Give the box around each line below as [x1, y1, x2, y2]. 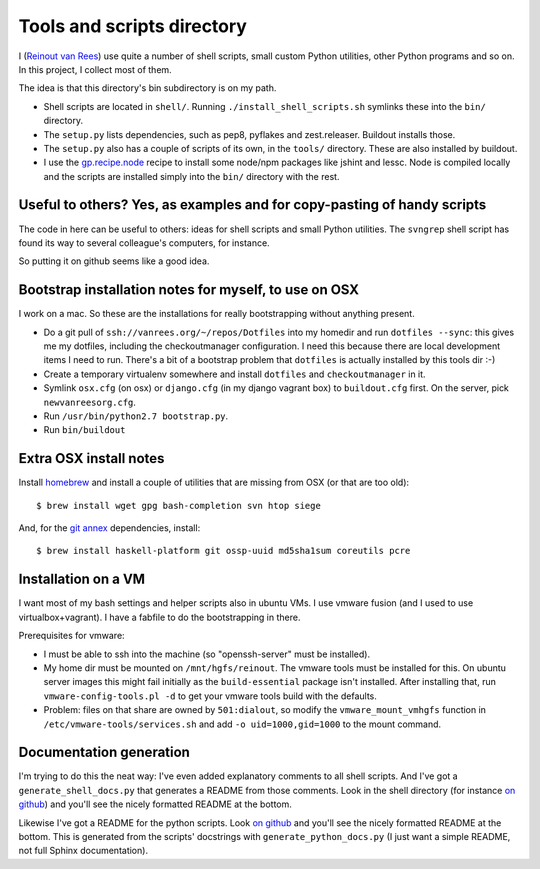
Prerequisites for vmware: [18, 630, 125, 642]
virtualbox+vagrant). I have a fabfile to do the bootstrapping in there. [18, 611, 301, 623]
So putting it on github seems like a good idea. [18, 255, 210, 267]
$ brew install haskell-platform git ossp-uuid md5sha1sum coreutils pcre [36, 545, 411, 557]
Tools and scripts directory [18, 15, 247, 37]
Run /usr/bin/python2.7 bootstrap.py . [43, 410, 229, 422]
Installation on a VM [18, 571, 145, 588]
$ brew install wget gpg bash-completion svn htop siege [36, 500, 322, 511]
